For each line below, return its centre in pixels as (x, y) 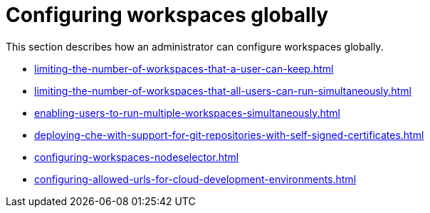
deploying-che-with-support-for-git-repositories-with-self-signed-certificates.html (229, 135)
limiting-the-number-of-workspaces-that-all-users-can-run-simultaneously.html (223, 90)
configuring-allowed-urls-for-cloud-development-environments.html (195, 179)
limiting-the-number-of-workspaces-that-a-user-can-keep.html (184, 68)
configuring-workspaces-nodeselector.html (137, 157)
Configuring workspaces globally (167, 15)
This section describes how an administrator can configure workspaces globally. (195, 46)
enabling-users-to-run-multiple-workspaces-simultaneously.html (187, 113)
